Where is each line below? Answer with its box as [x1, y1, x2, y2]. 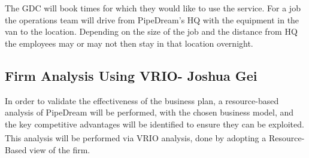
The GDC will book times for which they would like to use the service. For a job [5, 2, 301, 14]
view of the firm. [29, 143, 90, 156]
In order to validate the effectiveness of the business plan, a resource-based [5, 94, 279, 107]
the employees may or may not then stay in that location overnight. [5, 37, 253, 49]
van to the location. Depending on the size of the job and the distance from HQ [5, 25, 298, 38]
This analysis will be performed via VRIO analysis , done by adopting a [5, 132, 266, 144]
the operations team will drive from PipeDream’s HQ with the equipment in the [5, 13, 299, 26]
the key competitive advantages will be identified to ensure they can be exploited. [5, 117, 304, 130]
